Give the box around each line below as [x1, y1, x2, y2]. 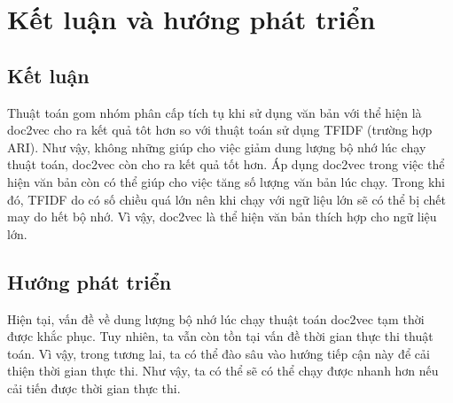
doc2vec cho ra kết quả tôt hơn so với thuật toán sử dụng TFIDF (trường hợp [7, 120, 433, 139]
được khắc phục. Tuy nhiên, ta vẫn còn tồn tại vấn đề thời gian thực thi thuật [7, 327, 433, 345]
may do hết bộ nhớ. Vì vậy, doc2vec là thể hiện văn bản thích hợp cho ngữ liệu [7, 207, 437, 226]
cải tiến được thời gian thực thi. [7, 378, 181, 397]
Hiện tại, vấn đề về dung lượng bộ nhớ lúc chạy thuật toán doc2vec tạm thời [7, 309, 425, 328]
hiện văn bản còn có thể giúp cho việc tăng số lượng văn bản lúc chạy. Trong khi [7, 172, 446, 190]
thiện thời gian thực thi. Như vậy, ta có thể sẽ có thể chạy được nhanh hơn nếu [7, 361, 439, 380]
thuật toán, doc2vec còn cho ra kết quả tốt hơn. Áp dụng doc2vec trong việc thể [7, 155, 445, 174]
